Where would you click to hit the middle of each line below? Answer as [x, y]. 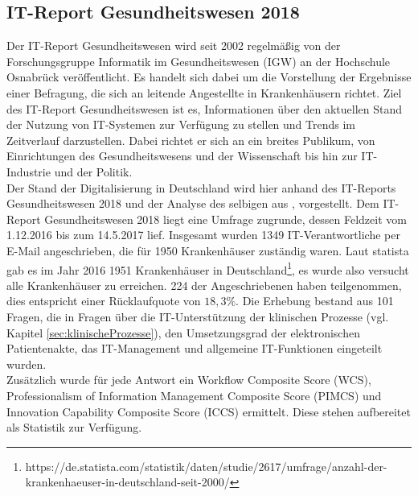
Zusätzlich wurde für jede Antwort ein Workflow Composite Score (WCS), [189, 380]
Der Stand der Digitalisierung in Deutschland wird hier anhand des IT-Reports [201, 187]
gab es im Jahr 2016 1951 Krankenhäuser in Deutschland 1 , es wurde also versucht [208, 268]
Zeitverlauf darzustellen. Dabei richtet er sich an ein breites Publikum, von [191, 140]
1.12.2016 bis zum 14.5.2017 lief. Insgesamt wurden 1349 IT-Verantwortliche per [203, 235]
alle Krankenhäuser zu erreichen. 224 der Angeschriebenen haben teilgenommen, [204, 285]
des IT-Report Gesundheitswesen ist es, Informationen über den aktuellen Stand [205, 108]
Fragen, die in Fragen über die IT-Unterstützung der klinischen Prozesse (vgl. [198, 316]
